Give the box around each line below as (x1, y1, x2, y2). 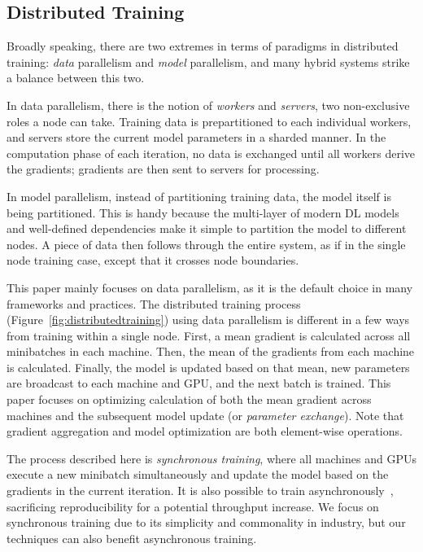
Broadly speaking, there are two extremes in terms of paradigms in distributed (7, 37, 399, 55)
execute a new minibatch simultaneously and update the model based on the (7, 466, 389, 483)
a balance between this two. (7, 69, 145, 86)
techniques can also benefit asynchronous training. (7, 529, 257, 546)
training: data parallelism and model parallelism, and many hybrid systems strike (7, 53, 410, 70)
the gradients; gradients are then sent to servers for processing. (7, 160, 320, 177)
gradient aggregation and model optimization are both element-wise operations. (7, 423, 403, 440)
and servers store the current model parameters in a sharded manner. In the (7, 129, 386, 146)
